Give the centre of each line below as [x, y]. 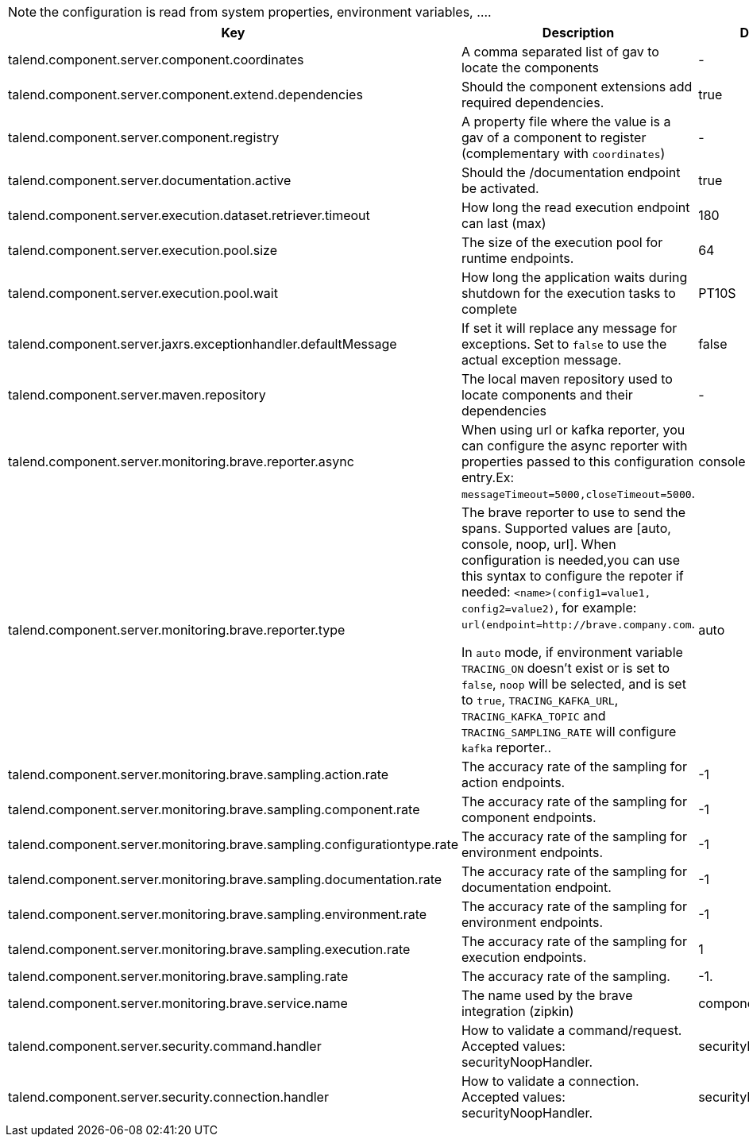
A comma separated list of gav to [560, 52]
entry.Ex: [488, 477]
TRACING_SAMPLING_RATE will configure [569, 732]
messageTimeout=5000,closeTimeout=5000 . [578, 493]
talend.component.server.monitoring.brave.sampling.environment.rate [218, 914]
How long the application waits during [574, 277]
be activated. [500, 188]
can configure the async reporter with [574, 446]
